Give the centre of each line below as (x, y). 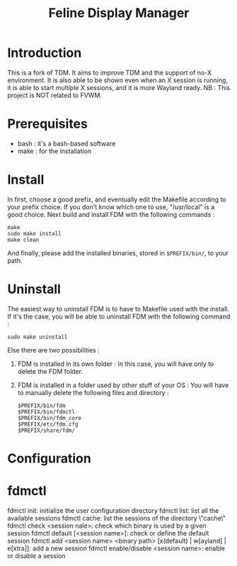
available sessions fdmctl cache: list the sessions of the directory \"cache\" (117, 518)
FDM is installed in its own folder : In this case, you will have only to (116, 364)
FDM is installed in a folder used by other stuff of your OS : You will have (123, 385)
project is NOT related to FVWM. (55, 95)
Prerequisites (48, 124)
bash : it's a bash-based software (67, 143)
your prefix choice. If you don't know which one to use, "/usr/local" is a (111, 206)
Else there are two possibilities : (54, 350)
